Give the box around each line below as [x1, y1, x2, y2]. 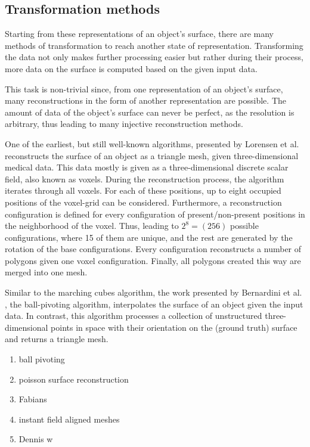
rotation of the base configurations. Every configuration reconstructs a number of [5, 243, 302, 255]
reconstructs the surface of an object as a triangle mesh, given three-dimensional [5, 149, 299, 162]
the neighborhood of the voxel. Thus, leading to [5, 219, 179, 232]
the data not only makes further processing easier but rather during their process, [5, 51, 303, 63]
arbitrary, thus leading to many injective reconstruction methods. [5, 117, 243, 130]
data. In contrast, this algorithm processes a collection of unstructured [5, 309, 262, 322]
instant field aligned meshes [18, 412, 120, 425]
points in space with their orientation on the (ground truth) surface [51, 321, 297, 333]
